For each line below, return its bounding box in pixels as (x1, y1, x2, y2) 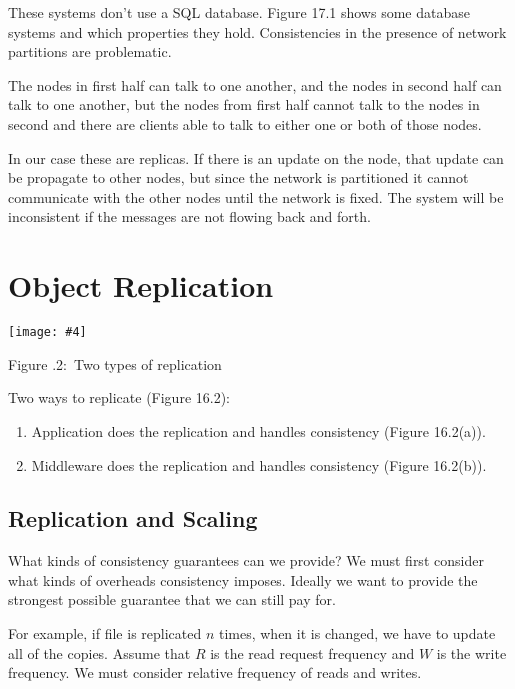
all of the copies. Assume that (8, 642, 191, 663)
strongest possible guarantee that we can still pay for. (8, 589, 336, 610)
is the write (436, 642, 507, 663)
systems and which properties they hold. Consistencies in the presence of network (8, 21, 507, 42)
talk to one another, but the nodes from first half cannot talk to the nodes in (8, 94, 480, 115)
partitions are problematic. (8, 41, 172, 62)
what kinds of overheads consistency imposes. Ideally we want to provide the (8, 569, 478, 590)
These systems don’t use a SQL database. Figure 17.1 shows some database (8, 2, 470, 22)
